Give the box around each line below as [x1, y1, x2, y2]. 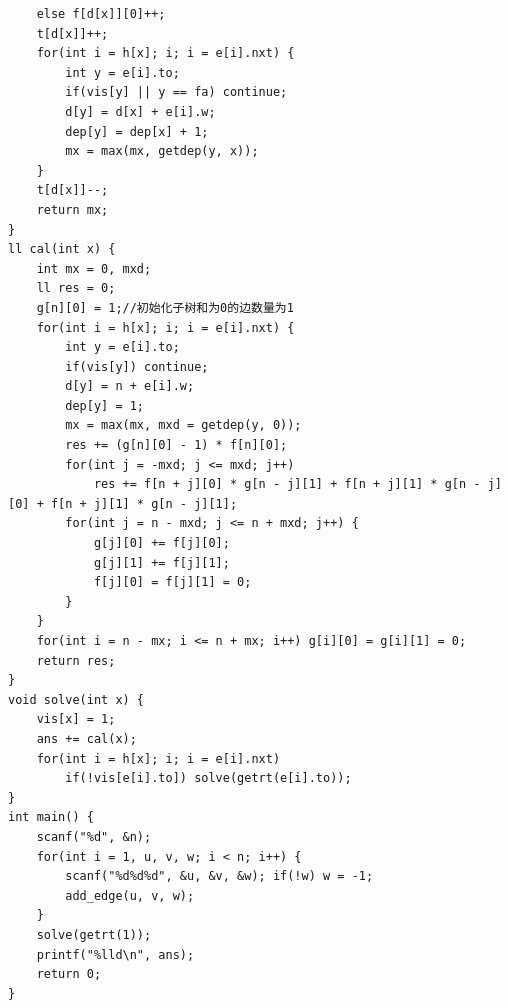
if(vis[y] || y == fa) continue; [65, 85, 288, 100]
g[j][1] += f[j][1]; [93, 555, 230, 570]
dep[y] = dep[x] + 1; [65, 124, 209, 139]
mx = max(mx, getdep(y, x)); [65, 144, 259, 159]
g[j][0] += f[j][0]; [93, 536, 230, 551]
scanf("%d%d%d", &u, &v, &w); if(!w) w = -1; [65, 869, 374, 884]
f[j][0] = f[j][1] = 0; [93, 575, 252, 590]
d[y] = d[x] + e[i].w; [65, 104, 216, 119]
